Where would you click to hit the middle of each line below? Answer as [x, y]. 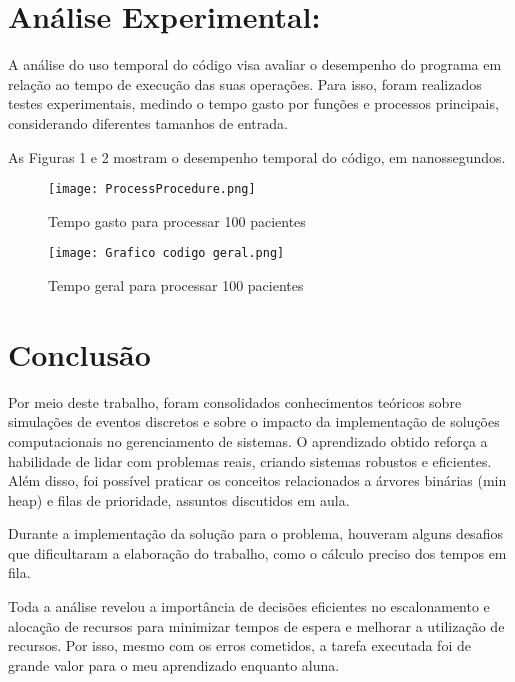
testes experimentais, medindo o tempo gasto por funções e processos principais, [253, 103]
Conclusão [79, 353]
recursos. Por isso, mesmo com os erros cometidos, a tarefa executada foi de [239, 645]
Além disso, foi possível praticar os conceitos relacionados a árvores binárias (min [257, 480]
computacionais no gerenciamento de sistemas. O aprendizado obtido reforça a [248, 440]
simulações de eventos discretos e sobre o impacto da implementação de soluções [254, 421]
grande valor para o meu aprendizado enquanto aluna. [174, 664]
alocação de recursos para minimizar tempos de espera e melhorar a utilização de [256, 625]
